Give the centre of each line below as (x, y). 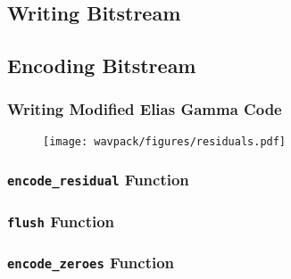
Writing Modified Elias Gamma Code (145, 109)
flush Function (61, 221)
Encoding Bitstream (102, 66)
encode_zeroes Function (91, 263)
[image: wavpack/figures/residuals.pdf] (165, 141)
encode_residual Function (98, 180)
